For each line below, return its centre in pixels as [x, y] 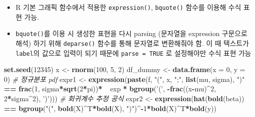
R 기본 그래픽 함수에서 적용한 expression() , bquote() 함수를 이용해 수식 [128, 7]
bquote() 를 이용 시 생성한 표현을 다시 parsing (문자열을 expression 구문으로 [131, 33]
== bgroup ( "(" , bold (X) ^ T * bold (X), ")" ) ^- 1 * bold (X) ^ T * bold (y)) [110, 108]
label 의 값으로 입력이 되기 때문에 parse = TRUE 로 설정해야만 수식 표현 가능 [133, 53]
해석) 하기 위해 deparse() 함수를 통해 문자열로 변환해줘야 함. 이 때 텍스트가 [132, 43]
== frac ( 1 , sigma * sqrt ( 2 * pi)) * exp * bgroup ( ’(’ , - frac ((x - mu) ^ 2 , [110, 89]
